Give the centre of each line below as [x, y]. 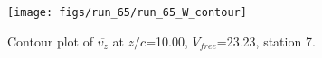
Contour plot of [50, 41]
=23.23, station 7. [266, 41]
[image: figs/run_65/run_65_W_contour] [127, 12]
